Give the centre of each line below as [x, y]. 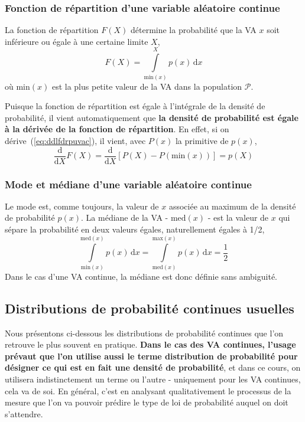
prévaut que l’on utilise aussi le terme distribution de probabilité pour [151, 356]
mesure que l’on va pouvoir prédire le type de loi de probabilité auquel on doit [147, 402]
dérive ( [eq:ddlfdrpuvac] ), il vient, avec [75, 140]
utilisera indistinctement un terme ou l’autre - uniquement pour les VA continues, [153, 379]
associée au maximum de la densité [232, 206]
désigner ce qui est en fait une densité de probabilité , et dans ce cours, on [153, 367]
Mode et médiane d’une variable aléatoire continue [128, 184]
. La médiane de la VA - [125, 217]
